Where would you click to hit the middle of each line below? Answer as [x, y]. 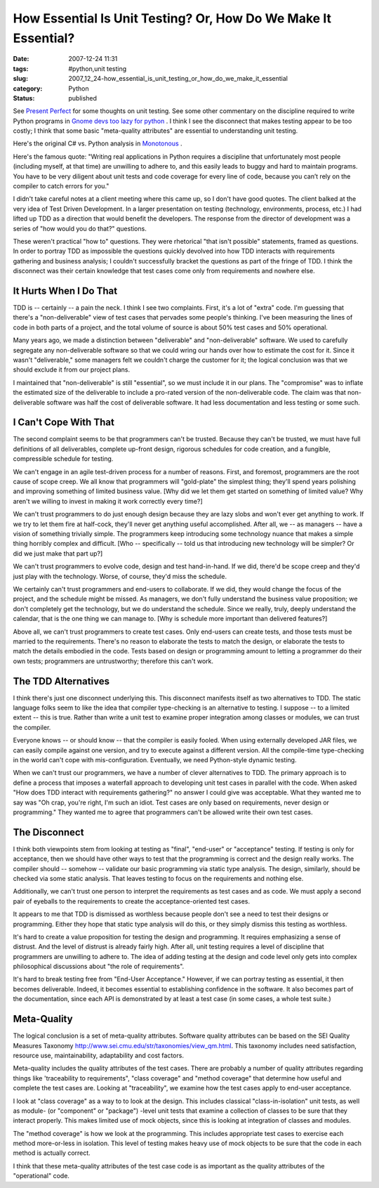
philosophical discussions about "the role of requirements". [99, 967]
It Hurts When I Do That [65, 291]
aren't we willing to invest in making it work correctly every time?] [108, 501]
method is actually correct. [52, 1153]
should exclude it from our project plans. [71, 370]
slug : [20, 79]
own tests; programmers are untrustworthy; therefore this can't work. [113, 661]
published [83, 98]
